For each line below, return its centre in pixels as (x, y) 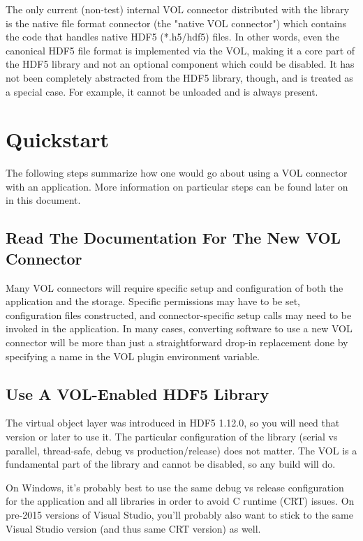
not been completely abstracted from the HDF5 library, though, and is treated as (179, 77)
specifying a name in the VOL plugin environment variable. (133, 356)
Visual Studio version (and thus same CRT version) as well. (133, 528)
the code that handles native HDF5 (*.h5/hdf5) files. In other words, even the (172, 37)
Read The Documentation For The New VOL (173, 238)
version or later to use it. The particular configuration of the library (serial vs (172, 437)
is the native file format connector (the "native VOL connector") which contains (176, 23)
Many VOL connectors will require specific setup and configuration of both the (175, 287)
